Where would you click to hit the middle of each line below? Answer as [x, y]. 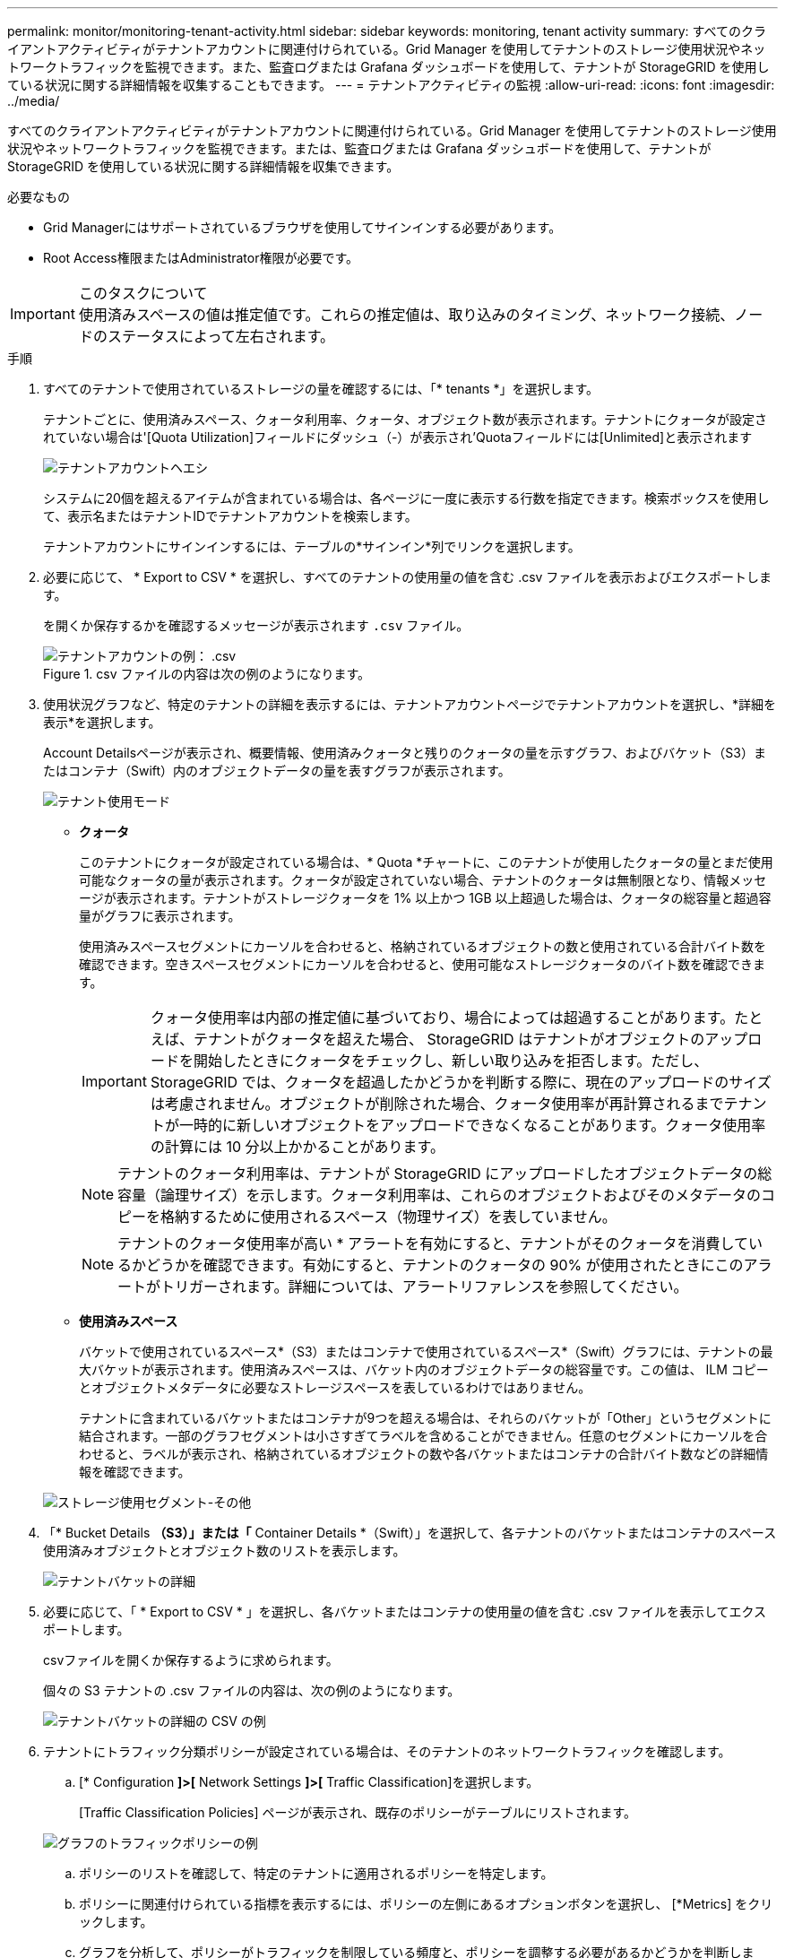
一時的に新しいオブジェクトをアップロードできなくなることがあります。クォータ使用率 [472, 1125]
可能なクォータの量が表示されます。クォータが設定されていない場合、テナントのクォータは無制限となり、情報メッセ [423, 880]
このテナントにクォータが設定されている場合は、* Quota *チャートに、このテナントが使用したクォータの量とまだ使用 [426, 862]
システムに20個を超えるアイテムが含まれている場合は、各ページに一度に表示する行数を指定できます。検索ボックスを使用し [406, 498]
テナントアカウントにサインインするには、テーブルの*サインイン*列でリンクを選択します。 [312, 546]
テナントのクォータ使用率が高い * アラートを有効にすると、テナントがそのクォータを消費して [433, 1243]
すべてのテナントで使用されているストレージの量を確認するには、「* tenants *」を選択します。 [321, 389]
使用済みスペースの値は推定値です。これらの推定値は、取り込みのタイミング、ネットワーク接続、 [406, 315]
